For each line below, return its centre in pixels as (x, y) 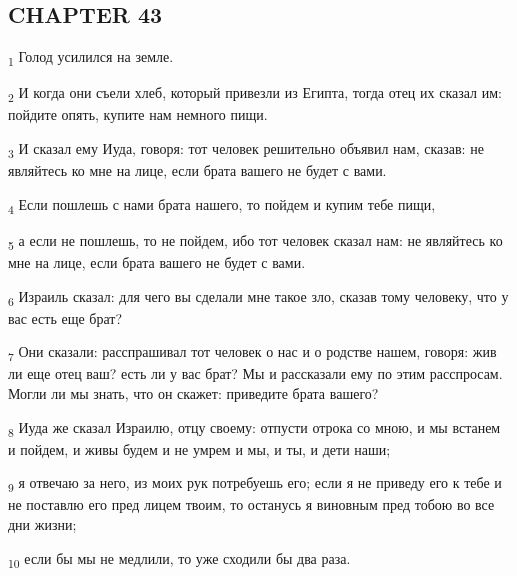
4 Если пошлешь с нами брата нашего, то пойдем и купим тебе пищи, (222, 205)
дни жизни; (42, 524)
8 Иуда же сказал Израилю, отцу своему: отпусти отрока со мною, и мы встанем (254, 428)
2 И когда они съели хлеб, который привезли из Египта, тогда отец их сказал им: (255, 94)
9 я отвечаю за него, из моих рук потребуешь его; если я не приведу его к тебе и (255, 484)
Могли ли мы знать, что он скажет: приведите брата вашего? (193, 393)
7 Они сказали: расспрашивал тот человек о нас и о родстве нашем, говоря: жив (252, 353)
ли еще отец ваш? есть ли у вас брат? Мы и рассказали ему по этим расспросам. (255, 373)
